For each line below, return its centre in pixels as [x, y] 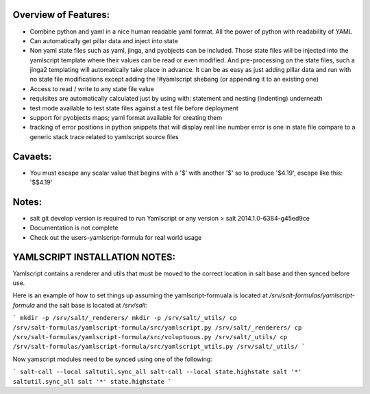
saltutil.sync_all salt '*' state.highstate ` [92, 381]
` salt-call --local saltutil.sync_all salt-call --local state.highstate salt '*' [157, 372]
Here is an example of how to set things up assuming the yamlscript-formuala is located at [140, 295]
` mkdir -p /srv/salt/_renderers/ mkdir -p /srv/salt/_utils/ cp [125, 318]
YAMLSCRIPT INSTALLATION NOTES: [94, 257]
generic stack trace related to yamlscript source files [104, 136]
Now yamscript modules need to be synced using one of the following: [112, 359]
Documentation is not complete [74, 228]
